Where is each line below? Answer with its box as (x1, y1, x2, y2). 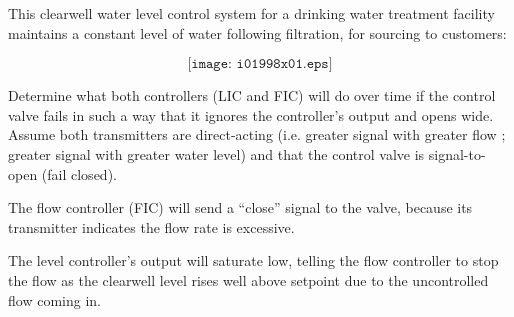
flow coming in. (8, 289, 101, 310)
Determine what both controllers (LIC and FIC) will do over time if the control (8, 85, 496, 106)
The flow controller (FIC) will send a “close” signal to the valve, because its (8, 197, 473, 218)
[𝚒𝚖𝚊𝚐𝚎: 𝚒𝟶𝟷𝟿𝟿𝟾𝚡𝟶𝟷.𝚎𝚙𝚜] (187, 57, 333, 72)
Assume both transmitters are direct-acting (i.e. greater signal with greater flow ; (8, 124, 506, 145)
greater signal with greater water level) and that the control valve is (8, 143, 425, 164)
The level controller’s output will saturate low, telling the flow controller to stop (8, 250, 499, 271)
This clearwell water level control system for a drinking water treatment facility (8, 3, 495, 23)
